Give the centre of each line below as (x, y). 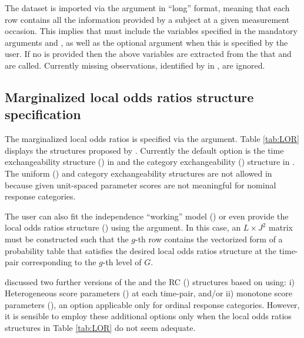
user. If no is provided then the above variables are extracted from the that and (148, 54)
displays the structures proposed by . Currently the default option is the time (144, 150)
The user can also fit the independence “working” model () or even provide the (147, 216)
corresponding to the (59, 262)
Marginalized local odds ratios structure (129, 97)
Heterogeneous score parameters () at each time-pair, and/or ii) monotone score (148, 293)
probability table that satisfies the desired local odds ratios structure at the (141, 250)
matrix (281, 227)
